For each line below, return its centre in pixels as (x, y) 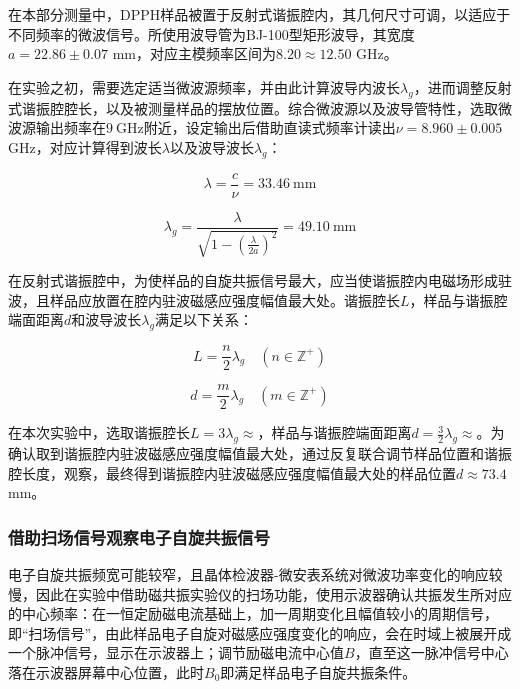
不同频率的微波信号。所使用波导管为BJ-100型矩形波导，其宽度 (211, 33)
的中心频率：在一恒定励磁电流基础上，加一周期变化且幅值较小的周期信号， (253, 613)
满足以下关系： (203, 319)
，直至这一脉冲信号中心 (431, 652)
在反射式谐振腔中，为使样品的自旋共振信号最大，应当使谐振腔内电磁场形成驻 (260, 280)
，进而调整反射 (462, 86)
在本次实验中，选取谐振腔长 (99, 432)
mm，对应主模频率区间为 (194, 53)
